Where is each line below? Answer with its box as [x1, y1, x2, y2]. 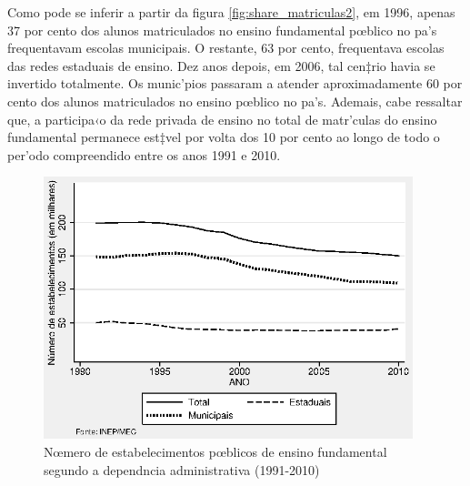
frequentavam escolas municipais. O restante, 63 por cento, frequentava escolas [7, 38, 445, 57]
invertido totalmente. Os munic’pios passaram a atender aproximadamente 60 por [7, 74, 463, 93]
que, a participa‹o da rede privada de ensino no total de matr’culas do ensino [7, 109, 437, 128]
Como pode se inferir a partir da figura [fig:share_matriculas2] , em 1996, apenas [7, 3, 455, 21]
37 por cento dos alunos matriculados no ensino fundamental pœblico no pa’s [7, 20, 437, 39]
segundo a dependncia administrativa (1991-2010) [44, 460, 320, 479]
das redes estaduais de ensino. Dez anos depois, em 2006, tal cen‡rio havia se [7, 56, 435, 75]
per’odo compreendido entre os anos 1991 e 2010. [7, 145, 281, 164]
